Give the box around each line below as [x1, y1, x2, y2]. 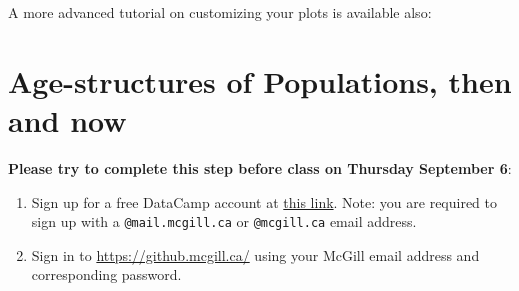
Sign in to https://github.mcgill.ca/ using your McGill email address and [31, 244, 480, 265]
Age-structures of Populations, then [8, 60, 512, 101]
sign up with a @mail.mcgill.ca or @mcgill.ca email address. [31, 211, 417, 232]
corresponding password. [31, 264, 182, 285]
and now [8, 99, 127, 140]
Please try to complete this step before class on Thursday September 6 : [8, 157, 512, 178]
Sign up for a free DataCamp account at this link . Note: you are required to [31, 191, 498, 212]
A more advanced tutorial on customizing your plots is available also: [8, 2, 432, 22]
